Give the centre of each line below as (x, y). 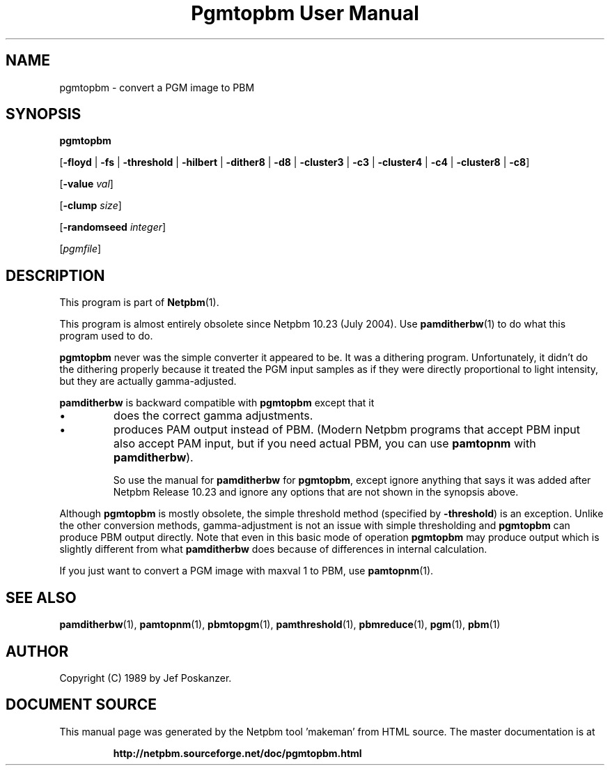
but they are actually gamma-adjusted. (148, 381)
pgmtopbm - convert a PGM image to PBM (157, 87)
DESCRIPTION (55, 275)
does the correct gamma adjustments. (213, 416)
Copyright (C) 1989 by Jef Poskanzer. (146, 678)
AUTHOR (37, 651)
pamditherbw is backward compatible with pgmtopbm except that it (217, 403)
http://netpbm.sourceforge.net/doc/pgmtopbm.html (237, 753)
